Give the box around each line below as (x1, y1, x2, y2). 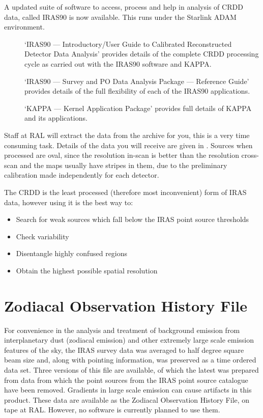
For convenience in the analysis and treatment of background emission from (4, 324, 240, 335)
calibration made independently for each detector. (4, 170, 159, 180)
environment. (4, 21, 45, 32)
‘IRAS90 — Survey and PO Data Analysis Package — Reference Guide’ (24, 75, 249, 86)
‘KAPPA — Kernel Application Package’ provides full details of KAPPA (24, 102, 252, 113)
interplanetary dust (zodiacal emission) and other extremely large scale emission (4, 335, 254, 345)
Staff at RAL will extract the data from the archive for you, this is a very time (4, 129, 250, 140)
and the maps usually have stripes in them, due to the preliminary (20, 159, 227, 170)
